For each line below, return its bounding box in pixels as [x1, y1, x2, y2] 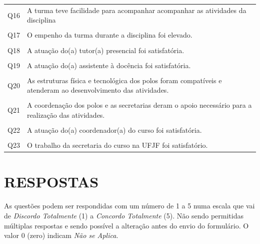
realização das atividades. [26, 110, 105, 120]
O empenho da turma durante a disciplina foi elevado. [26, 30, 192, 40]
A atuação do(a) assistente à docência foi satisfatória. [26, 60, 191, 70]
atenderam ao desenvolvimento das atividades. [26, 85, 169, 95]
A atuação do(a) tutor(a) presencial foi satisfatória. [26, 45, 184, 55]
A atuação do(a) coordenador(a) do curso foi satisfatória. [26, 125, 202, 135]
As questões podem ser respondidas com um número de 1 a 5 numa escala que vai [4, 200, 255, 211]
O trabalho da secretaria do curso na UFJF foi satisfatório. [26, 140, 208, 150]
